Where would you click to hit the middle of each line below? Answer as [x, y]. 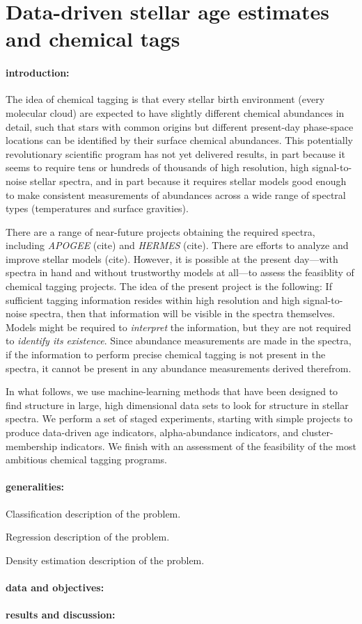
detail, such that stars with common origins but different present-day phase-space [180, 126]
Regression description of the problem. [88, 537]
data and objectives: [55, 587]
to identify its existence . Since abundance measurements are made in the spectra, [179, 341]
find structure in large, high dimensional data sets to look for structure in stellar [177, 405]
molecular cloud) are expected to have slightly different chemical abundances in [175, 112]
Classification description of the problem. [93, 513]
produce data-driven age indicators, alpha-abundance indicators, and [152, 432]
